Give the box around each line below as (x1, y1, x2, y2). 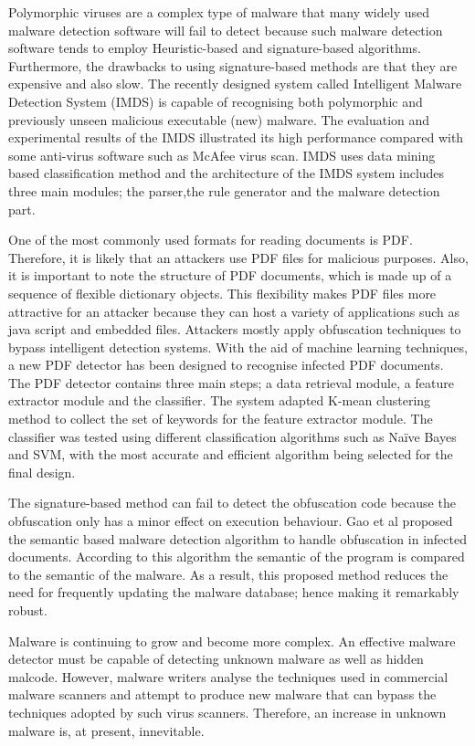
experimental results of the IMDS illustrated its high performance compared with (8, 128, 464, 147)
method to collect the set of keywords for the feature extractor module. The (8, 409, 433, 428)
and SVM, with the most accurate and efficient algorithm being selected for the (8, 445, 453, 464)
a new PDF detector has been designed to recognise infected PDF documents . (8, 355, 444, 374)
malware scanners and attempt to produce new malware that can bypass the (8, 685, 437, 704)
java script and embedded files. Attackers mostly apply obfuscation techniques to (8, 320, 461, 339)
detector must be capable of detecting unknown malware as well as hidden (8, 649, 424, 668)
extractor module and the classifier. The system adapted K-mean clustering (8, 391, 431, 410)
